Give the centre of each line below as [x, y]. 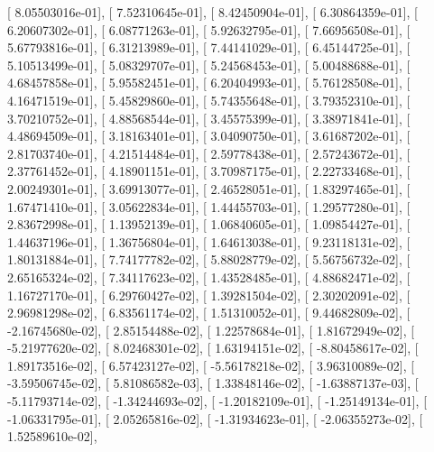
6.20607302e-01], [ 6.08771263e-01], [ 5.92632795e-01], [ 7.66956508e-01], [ [209, 29]
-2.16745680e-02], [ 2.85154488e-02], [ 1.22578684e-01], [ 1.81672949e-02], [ [211, 330]
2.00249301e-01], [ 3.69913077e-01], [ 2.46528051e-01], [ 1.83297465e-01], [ [209, 188]
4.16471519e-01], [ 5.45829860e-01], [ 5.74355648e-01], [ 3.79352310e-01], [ [209, 100]
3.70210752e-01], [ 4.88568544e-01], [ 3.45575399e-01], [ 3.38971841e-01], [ [209, 118]
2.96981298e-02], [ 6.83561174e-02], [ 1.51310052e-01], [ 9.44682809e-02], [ [209, 313]
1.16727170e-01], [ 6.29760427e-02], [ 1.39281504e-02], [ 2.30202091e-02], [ [209, 295]
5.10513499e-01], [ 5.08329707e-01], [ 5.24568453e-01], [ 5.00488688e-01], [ [209, 65]
